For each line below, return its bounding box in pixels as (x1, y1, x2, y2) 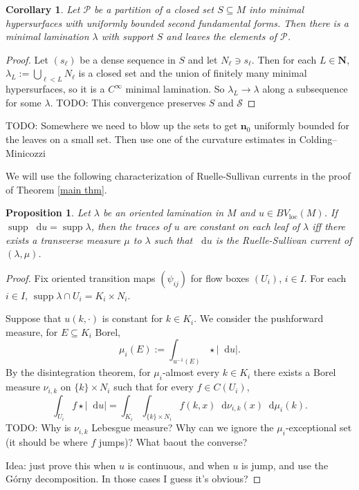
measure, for (6, 324, 58, 339)
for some (6, 95, 42, 109)
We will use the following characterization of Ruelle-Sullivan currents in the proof (6, 169, 351, 183)
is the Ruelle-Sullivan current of (215, 232, 352, 247)
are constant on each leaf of (183, 218, 300, 233)
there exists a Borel (253, 365, 336, 379)
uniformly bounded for (254, 118, 349, 133)
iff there (312, 218, 346, 233)
